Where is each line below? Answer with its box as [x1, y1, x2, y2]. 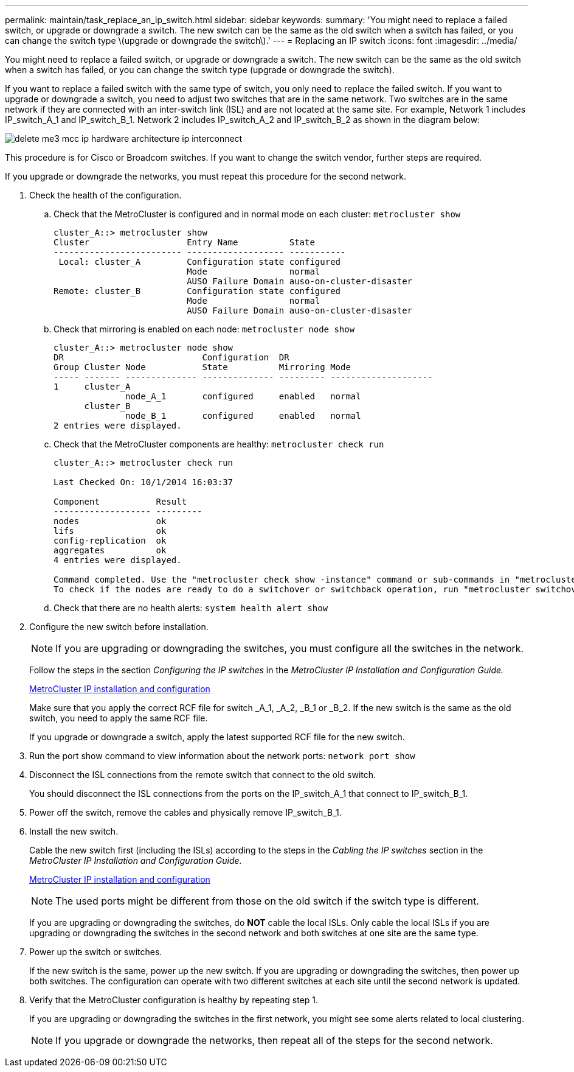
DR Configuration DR [54, 352, 289, 362]
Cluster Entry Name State [54, 237, 315, 247]
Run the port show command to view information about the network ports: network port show [29, 751, 415, 761]
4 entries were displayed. [54, 555, 182, 565]
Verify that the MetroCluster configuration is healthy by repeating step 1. [29, 995, 319, 1005]
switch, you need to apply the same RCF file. [29, 713, 208, 723]
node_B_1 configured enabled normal [125, 411, 361, 421]
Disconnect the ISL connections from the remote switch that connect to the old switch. [29, 769, 376, 780]
